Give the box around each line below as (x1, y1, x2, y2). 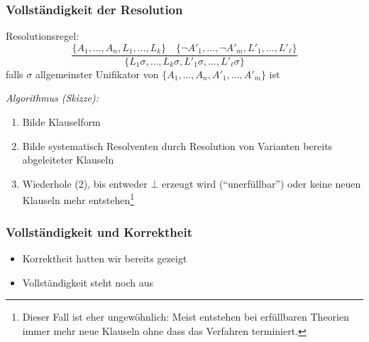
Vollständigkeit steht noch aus (22, 274, 153, 289)
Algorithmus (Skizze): (6, 90, 99, 105)
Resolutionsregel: (6, 28, 79, 43)
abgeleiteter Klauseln (22, 152, 114, 167)
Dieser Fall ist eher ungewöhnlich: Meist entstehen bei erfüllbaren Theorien (22, 309, 349, 324)
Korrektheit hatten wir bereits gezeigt (22, 250, 187, 265)
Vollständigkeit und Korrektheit (6, 223, 192, 240)
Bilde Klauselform (22, 114, 101, 129)
